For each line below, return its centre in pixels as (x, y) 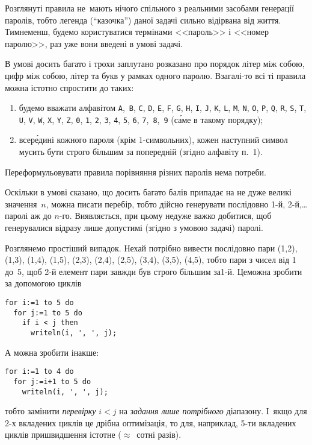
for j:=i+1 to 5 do (52, 381)
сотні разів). (159, 434)
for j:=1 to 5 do (48, 313)
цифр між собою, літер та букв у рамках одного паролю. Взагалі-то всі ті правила (155, 75)
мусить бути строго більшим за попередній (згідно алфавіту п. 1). (141, 152)
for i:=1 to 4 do (39, 372)
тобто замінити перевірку (50, 411)
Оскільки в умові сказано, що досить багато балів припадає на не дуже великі (148, 192)
